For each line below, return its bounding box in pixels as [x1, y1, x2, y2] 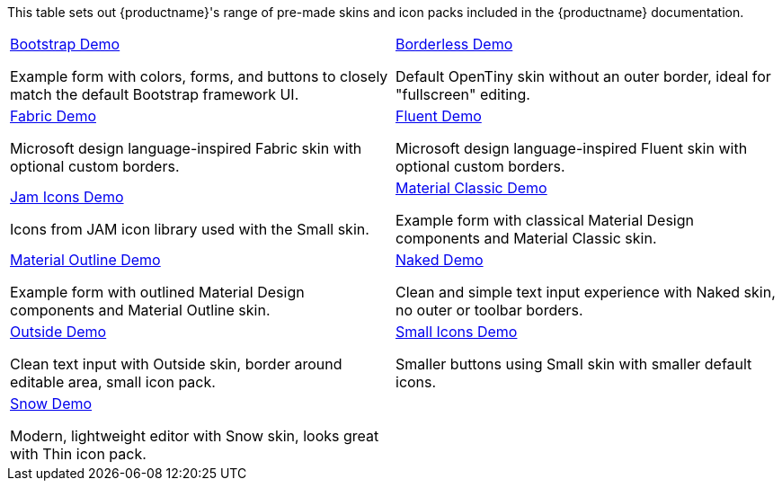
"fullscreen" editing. [395, 85, 530, 103]
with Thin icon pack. [10, 445, 147, 463]
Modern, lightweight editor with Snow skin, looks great [10, 427, 379, 445]
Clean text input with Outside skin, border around [10, 355, 342, 373]
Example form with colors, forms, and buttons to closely [10, 67, 388, 85]
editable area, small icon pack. [10, 373, 216, 391]
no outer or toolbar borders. [395, 301, 583, 319]
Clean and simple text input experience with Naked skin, [395, 283, 776, 301]
